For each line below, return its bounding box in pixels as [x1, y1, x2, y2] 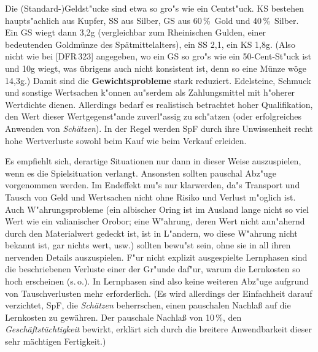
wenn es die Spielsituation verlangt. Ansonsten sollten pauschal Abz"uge [5, 166, 277, 179]
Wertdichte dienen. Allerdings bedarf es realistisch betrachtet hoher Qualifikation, [5, 98, 313, 110]
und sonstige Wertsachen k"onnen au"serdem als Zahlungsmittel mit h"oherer [5, 86, 295, 99]
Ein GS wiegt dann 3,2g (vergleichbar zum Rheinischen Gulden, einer [5, 26, 266, 39]
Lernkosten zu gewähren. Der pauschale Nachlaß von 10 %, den [5, 310, 242, 323]
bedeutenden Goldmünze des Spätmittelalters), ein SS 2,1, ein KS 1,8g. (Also [5, 37, 295, 50]
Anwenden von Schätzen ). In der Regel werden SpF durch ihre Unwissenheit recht [5, 121, 313, 134]
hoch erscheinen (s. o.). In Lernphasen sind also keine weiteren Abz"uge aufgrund [5, 275, 309, 288]
